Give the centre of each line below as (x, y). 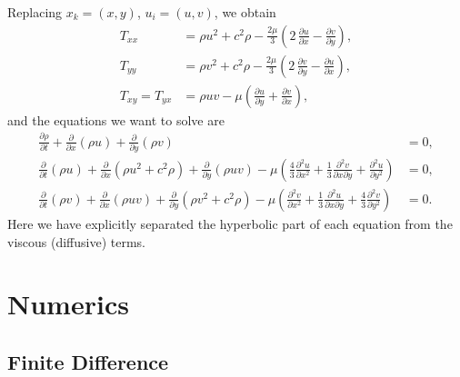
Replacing (35, 12)
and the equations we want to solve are (116, 119)
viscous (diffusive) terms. (76, 241)
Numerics (68, 304)
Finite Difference (88, 361)
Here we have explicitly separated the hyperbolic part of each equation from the (230, 223)
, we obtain (245, 12)
